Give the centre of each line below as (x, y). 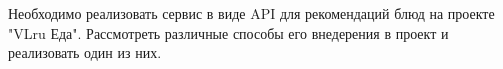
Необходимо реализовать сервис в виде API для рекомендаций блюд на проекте (251, 13)
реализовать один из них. (85, 52)
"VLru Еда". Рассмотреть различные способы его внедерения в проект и (228, 32)
